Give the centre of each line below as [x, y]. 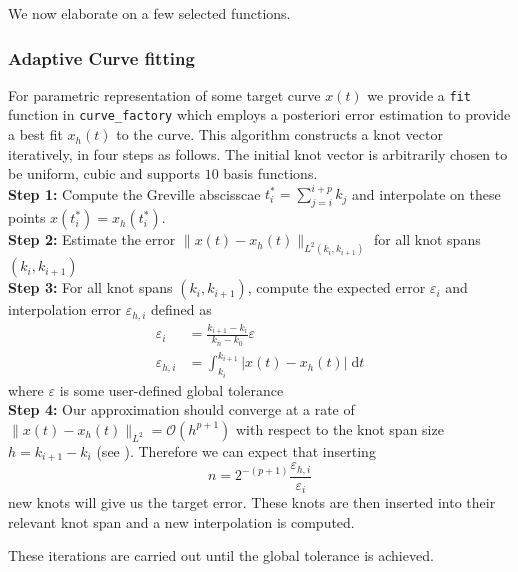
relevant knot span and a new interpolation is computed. [181, 521]
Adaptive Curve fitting [101, 57]
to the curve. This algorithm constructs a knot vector [279, 134]
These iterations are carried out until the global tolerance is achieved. [221, 555]
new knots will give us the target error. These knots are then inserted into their [252, 502]
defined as [181, 309]
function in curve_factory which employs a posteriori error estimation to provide [259, 114]
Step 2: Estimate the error [92, 239]
